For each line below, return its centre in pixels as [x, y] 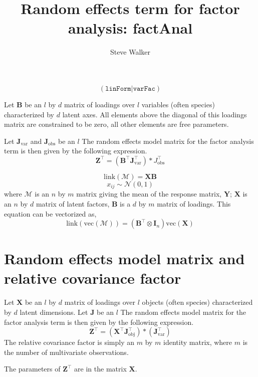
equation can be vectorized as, [50, 213]
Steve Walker [130, 52]
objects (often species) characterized [197, 302]
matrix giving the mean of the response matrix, [149, 194]
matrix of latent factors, [73, 203]
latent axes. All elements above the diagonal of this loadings [155, 114]
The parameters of [32, 369]
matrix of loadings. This [194, 203]
